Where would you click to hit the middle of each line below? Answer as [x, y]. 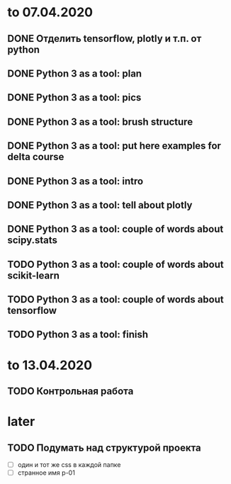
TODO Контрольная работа [71, 392]
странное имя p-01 [46, 473]
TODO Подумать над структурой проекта [105, 448]
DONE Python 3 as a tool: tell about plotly [100, 205]
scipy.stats [33, 241]
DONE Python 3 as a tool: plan [75, 73]
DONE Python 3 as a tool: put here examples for [114, 146]
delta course [36, 157]
